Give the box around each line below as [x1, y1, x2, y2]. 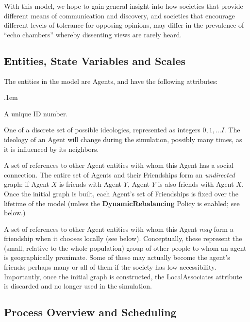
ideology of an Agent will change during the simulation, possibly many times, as [4, 134, 242, 144]
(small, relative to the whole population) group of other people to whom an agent [4, 242, 247, 253]
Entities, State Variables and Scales [4, 53, 186, 68]
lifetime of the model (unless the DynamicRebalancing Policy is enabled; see [4, 198, 240, 208]
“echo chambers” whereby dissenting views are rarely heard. [4, 29, 182, 39]
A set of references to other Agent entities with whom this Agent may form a [4, 224, 233, 234]
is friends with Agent [59, 179, 122, 189]
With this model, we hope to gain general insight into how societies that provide [4, 1, 243, 11]
